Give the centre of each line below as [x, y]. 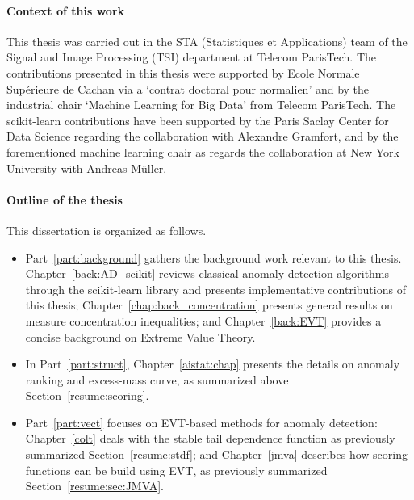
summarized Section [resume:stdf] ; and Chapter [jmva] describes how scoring [216, 454]
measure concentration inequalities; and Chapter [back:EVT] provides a [203, 320]
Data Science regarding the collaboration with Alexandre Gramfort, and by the [203, 136]
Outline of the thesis [65, 199]
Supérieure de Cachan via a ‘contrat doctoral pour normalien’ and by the [188, 88]
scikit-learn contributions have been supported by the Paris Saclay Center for [198, 120]
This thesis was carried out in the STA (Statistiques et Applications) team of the [207, 41]
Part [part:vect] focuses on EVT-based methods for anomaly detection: [201, 422]
